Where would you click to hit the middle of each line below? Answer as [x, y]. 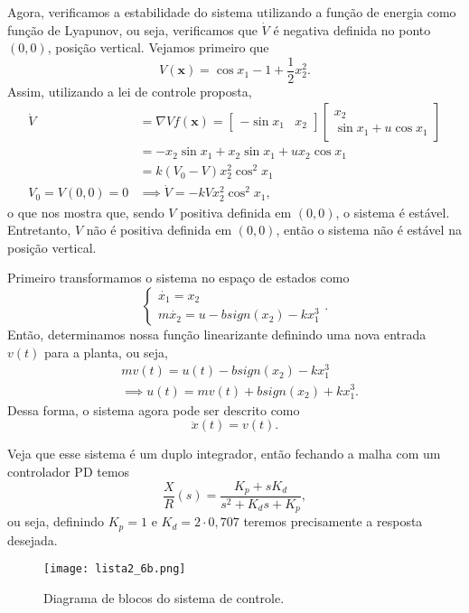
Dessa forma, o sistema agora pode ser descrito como [154, 409]
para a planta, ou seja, [106, 352]
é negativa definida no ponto [352, 29]
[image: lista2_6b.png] [115, 569]
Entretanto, [39, 230]
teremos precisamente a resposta [333, 521]
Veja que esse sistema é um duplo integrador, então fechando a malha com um [224, 454]
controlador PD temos [69, 471]
